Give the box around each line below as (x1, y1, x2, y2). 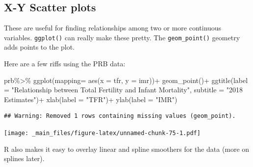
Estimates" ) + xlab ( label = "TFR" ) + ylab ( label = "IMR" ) (4, 94, 177, 104)
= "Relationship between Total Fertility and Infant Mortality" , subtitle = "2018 (4, 84, 243, 95)
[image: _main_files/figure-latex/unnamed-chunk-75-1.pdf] (4, 130, 201, 137)
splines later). (4, 153, 45, 164)
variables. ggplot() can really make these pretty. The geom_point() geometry (4, 32, 240, 42)
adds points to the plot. (4, 42, 75, 52)
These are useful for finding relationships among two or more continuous (4, 23, 222, 33)
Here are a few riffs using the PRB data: (4, 58, 126, 69)
